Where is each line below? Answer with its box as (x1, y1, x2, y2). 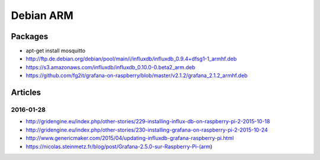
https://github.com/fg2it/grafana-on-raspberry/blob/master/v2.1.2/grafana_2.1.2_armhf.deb (25, 72, 248, 79)
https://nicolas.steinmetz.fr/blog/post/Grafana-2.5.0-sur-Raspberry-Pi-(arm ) (25, 143, 213, 150)
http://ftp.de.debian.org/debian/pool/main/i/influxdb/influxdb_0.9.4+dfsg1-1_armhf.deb (25, 55, 237, 62)
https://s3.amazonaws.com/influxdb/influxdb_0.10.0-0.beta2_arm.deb (25, 63, 196, 71)
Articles (11, 88, 41, 98)
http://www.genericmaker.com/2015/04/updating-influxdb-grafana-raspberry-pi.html (25, 135, 234, 142)
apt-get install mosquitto (25, 47, 86, 55)
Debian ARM (11, 9, 73, 22)
